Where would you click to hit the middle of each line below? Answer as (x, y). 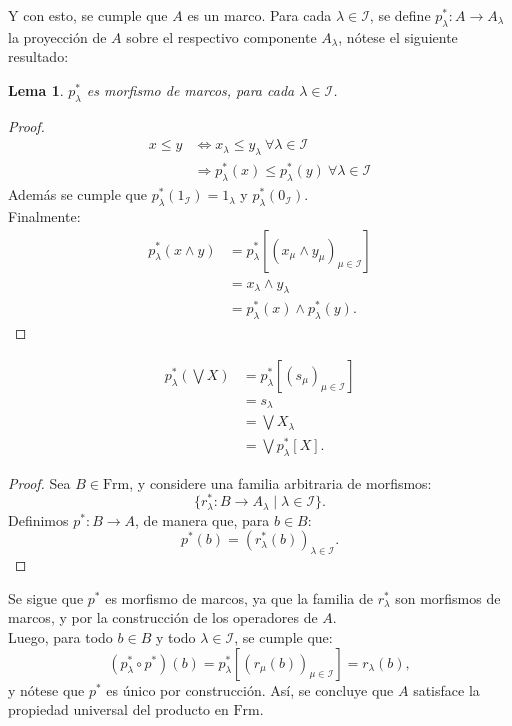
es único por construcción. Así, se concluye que (250, 689)
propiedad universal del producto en (118, 709)
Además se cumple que (77, 194)
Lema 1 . (36, 89)
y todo (175, 637)
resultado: (38, 56)
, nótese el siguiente (398, 36)
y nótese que (46, 689)
